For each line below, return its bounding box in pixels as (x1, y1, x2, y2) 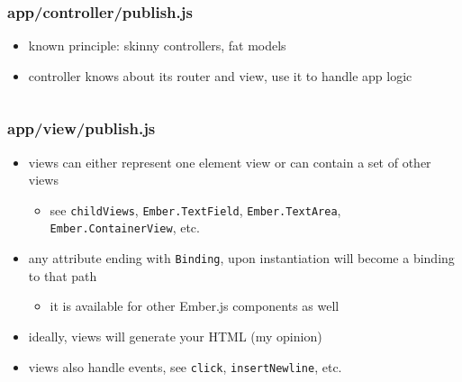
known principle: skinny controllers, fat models (28, 36, 286, 55)
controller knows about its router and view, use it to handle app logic (28, 66, 412, 85)
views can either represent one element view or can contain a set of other (28, 152, 431, 171)
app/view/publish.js (7, 117, 156, 140)
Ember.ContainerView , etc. (50, 218, 200, 237)
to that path (28, 266, 97, 285)
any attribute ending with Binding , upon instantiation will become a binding (28, 249, 455, 268)
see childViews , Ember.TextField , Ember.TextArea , (50, 200, 341, 219)
